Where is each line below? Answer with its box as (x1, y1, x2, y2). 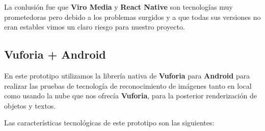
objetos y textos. (4, 100, 56, 111)
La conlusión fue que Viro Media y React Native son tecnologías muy (4, 2, 233, 12)
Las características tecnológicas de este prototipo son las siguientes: (4, 117, 215, 128)
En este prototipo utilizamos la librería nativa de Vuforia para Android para (4, 70, 250, 81)
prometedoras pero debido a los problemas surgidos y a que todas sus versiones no (4, 11, 261, 22)
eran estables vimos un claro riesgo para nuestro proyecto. (4, 21, 185, 32)
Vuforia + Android (4, 46, 106, 62)
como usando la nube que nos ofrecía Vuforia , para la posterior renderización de (4, 90, 257, 101)
